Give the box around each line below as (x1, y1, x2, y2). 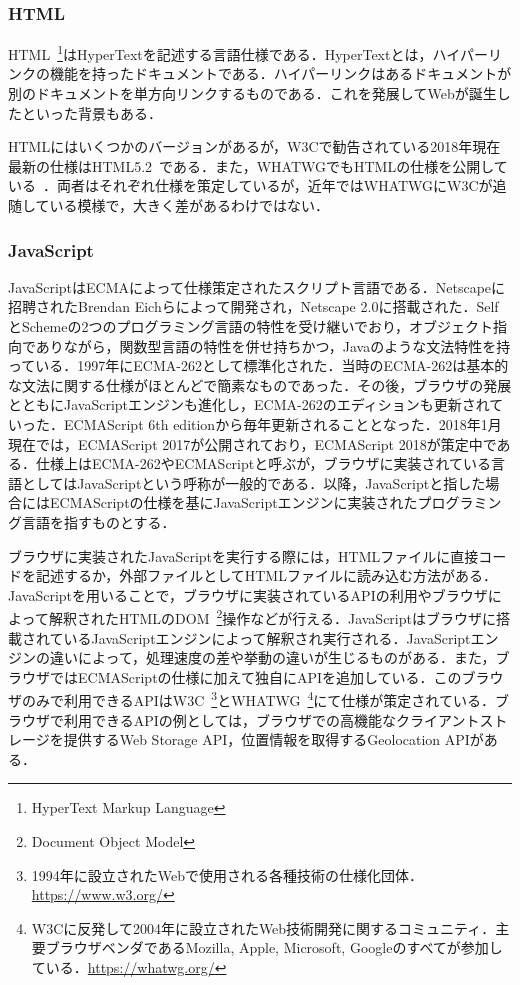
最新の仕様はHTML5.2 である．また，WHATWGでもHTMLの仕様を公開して (8, 155, 508, 176)
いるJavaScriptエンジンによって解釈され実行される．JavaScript (63, 627, 471, 648)
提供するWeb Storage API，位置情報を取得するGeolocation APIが (63, 729, 484, 750)
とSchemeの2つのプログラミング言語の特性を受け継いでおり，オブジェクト (8, 316, 494, 337)
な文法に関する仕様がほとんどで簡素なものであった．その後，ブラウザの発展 (8, 374, 512, 395)
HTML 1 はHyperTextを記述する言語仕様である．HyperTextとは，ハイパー (8, 41, 488, 64)
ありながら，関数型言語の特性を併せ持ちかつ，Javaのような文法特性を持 (35, 335, 511, 356)
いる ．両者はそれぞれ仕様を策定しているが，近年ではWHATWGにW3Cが (8, 175, 493, 196)
